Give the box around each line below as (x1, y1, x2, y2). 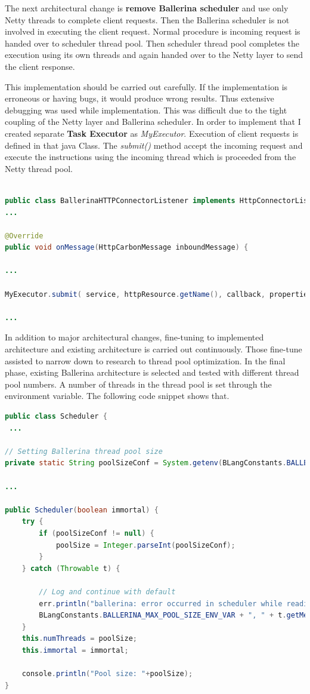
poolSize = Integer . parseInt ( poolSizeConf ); (55, 541, 235, 549)
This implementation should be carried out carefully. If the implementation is (5, 80, 288, 93)
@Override (5, 231, 44, 240)
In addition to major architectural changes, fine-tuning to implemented (5, 331, 264, 343)
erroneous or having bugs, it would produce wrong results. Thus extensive (5, 92, 274, 105)
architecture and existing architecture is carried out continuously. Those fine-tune (5, 343, 302, 355)
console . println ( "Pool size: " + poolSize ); (21, 670, 193, 678)
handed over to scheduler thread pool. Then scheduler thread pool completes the (5, 36, 299, 49)
